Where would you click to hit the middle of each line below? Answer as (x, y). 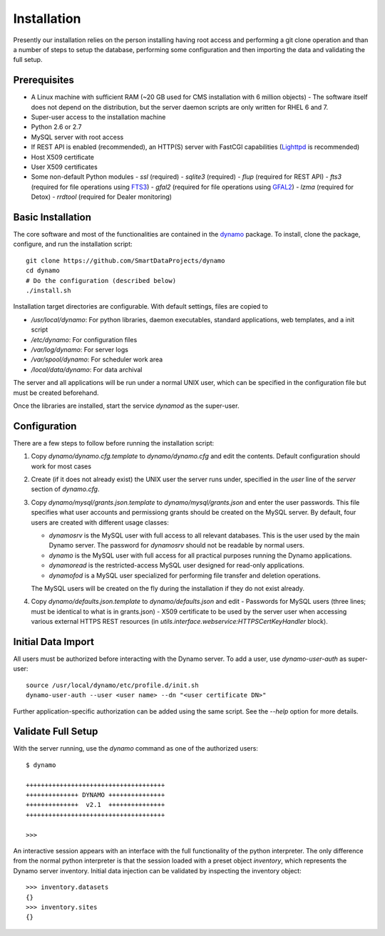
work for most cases (61, 466)
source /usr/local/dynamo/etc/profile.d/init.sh (112, 685)
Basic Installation (52, 217)
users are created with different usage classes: (100, 522)
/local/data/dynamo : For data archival (87, 369)
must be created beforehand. (56, 393)
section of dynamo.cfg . (65, 489)
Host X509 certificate (62, 157)
